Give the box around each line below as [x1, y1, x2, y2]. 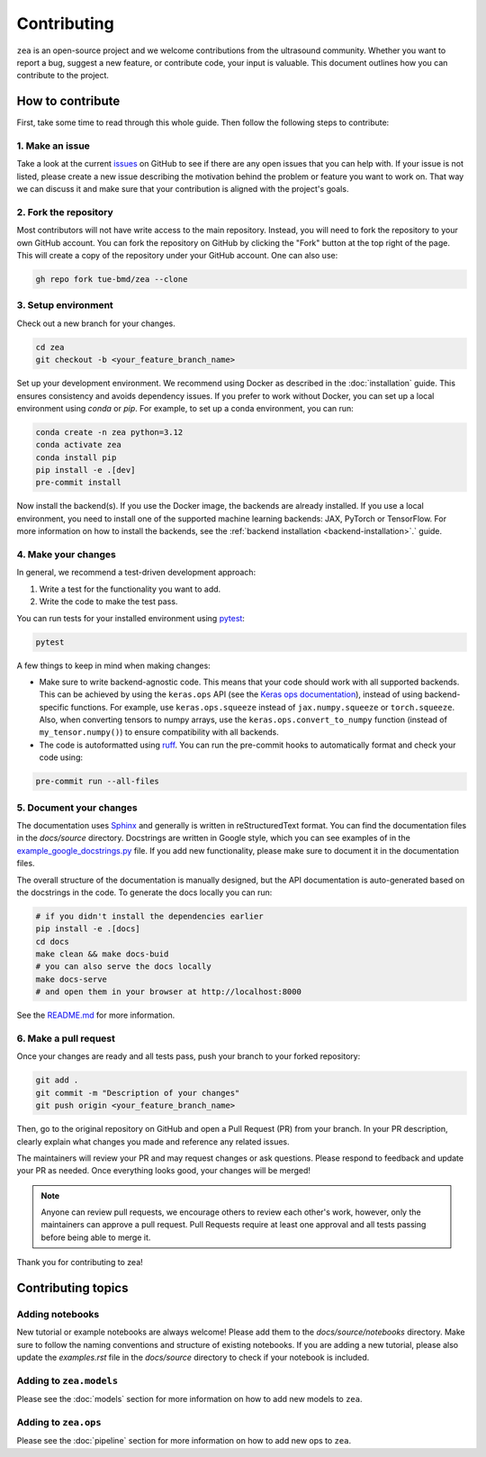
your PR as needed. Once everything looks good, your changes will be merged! [16, 1165, 310, 1176]
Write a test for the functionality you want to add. [39, 584, 221, 594]
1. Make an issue [16, 140, 90, 152]
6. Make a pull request [16, 1032, 116, 1045]
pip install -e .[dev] [35, 465, 136, 475]
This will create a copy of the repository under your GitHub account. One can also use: [16, 250, 338, 261]
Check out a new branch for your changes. [16, 318, 175, 329]
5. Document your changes [16, 801, 139, 814]
